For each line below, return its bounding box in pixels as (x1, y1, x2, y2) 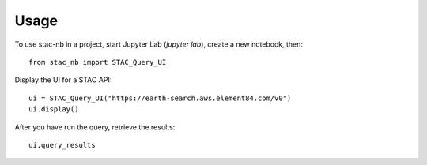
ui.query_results (28, 141, 96, 149)
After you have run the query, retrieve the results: (14, 122, 176, 132)
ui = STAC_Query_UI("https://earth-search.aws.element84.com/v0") (28, 93, 292, 103)
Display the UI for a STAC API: (14, 75, 112, 84)
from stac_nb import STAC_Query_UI (28, 58, 167, 66)
